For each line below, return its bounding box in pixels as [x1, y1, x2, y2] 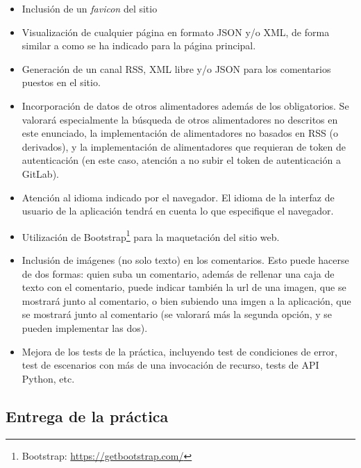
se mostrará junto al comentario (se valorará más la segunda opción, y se [22, 307, 333, 321]
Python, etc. [22, 371, 75, 385]
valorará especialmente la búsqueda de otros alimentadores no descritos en [22, 112, 338, 126]
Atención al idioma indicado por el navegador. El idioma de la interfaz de [22, 190, 335, 204]
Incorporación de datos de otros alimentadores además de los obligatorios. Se [22, 98, 349, 112]
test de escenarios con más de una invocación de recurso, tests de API [22, 358, 319, 372]
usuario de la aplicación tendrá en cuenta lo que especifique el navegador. [22, 203, 334, 218]
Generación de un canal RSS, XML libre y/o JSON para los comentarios [22, 61, 331, 76]
